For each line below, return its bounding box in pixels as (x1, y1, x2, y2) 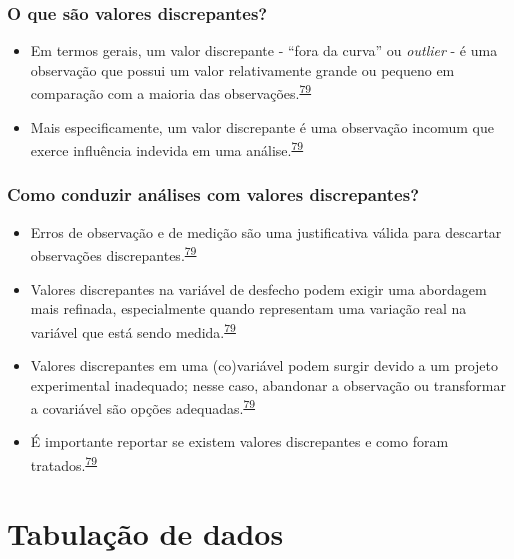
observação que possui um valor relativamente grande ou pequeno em (30, 59, 455, 80)
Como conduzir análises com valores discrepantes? (7, 182, 420, 207)
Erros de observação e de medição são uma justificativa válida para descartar (30, 221, 502, 242)
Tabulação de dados (7, 513, 284, 554)
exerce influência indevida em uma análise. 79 (30, 137, 304, 160)
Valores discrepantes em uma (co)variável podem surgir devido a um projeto (30, 355, 498, 375)
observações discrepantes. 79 (30, 242, 197, 265)
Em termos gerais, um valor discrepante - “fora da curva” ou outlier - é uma (30, 40, 498, 61)
